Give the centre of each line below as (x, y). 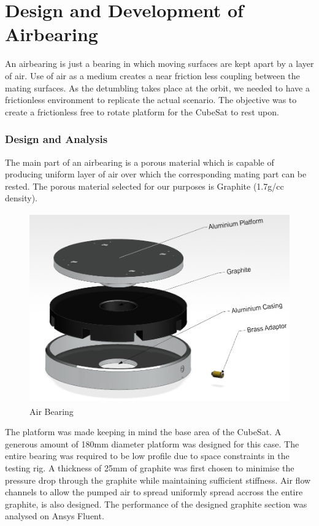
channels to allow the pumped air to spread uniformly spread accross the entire (154, 492)
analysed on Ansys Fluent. (55, 516)
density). (21, 198)
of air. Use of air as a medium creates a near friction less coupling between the (152, 75)
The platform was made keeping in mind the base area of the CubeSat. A (143, 432)
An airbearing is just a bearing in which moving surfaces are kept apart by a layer (159, 64)
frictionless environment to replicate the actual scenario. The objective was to (151, 100)
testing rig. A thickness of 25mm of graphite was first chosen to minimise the (150, 467)
